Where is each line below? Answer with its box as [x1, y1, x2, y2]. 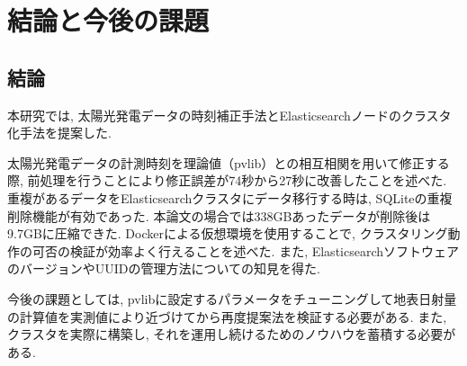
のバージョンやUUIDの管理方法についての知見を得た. [7, 259, 320, 278]
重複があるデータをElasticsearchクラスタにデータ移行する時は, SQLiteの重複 [7, 188, 453, 207]
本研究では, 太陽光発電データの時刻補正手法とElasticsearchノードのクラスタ [7, 105, 452, 124]
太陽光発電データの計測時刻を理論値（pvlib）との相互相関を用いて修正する [7, 153, 450, 172]
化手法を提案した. [7, 123, 112, 142]
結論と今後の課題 [7, 2, 210, 39]
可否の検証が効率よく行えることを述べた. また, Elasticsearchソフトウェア [31, 241, 460, 260]
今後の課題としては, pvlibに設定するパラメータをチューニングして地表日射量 [7, 289, 457, 308]
